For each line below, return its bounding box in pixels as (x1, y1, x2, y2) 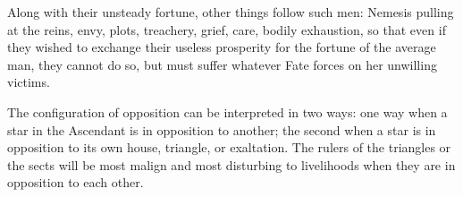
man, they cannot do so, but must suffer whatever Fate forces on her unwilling (7, 55, 437, 73)
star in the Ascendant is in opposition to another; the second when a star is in (7, 120, 436, 139)
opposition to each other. (7, 173, 144, 192)
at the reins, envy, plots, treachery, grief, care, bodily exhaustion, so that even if (7, 20, 446, 39)
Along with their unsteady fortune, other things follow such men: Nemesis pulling (7, 3, 454, 21)
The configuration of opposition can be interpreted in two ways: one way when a (7, 102, 448, 121)
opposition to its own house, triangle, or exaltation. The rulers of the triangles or (7, 138, 451, 157)
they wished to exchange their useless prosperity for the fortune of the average (7, 38, 436, 56)
